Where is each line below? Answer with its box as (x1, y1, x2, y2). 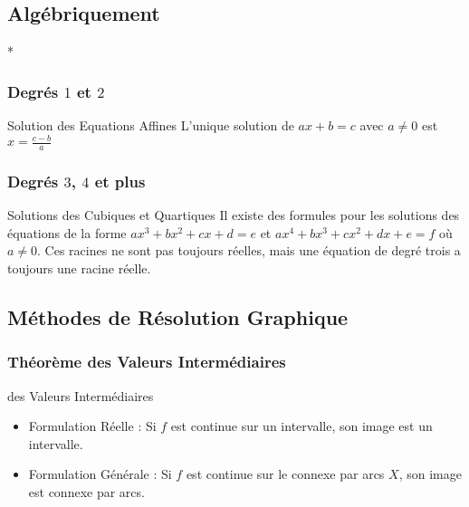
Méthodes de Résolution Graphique (7, 302, 349, 330)
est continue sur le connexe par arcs (186, 464, 385, 483)
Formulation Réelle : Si (28, 416, 157, 435)
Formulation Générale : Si (28, 464, 172, 483)
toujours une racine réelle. (7, 258, 151, 277)
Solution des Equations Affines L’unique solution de (7, 116, 294, 135)
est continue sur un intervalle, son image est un (170, 416, 433, 435)
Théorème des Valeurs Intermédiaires (7, 350, 286, 373)
